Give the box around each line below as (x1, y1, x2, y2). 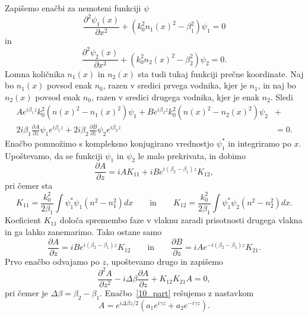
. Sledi (270, 90, 293, 103)
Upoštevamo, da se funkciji (5, 149, 103, 161)
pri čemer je (5, 286, 48, 299)
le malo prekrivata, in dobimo (138, 149, 246, 161)
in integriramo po (228, 137, 291, 149)
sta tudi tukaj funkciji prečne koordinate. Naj (138, 67, 304, 80)
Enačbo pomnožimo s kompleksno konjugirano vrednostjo (5, 137, 214, 149)
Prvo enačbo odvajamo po (5, 255, 100, 267)
